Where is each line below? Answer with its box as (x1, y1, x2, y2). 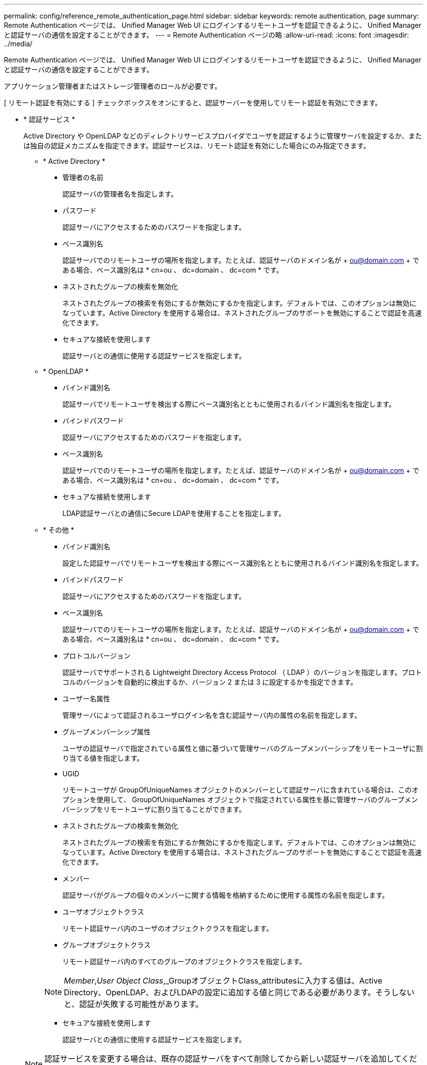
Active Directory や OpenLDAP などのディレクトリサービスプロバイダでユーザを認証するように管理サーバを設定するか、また (23, 132, 422, 140)
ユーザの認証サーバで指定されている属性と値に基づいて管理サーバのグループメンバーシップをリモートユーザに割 (62, 744, 423, 752)
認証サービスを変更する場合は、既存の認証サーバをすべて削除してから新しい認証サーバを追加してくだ (44, 1054, 417, 1064)
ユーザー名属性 (62, 694, 110, 703)
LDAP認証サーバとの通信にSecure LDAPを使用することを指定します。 (62, 509, 286, 517)
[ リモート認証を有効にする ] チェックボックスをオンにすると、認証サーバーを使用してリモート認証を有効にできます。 (4, 99, 382, 107)
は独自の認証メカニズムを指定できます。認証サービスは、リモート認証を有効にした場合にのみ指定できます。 (23, 141, 370, 150)
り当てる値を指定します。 (62, 754, 144, 762)
